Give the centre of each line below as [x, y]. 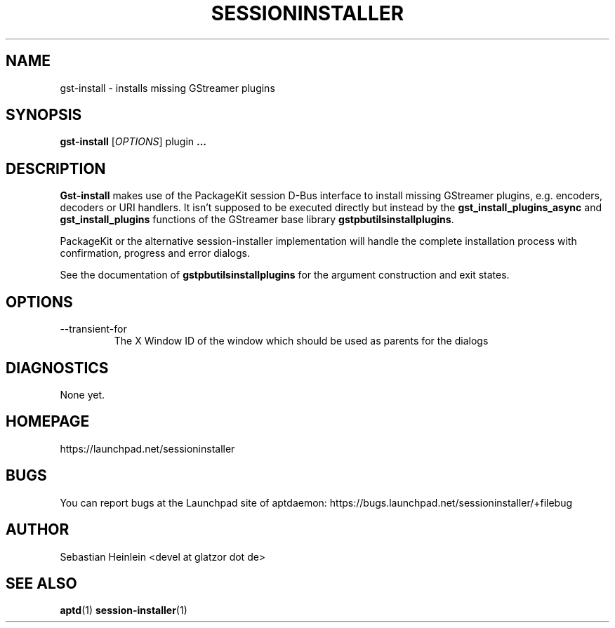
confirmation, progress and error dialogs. [155, 253]
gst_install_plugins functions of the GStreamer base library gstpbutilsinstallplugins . [257, 220]
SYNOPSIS [44, 115]
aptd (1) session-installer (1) [124, 610]
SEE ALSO [41, 583]
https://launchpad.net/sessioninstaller [147, 448]
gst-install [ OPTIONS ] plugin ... [133, 142]
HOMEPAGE [48, 422]
